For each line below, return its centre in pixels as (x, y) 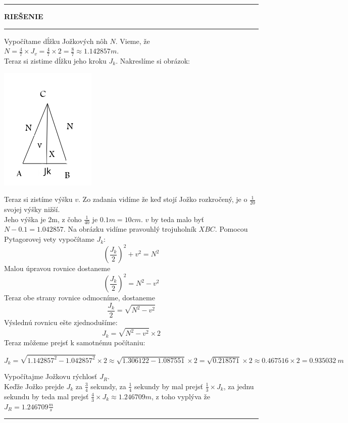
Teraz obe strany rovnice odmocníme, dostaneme (80, 298)
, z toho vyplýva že (181, 396)
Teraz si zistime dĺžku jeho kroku (55, 61)
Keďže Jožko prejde (34, 386)
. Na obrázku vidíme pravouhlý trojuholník (130, 229)
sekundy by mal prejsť (169, 386)
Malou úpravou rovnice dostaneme (57, 268)
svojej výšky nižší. (32, 209)
